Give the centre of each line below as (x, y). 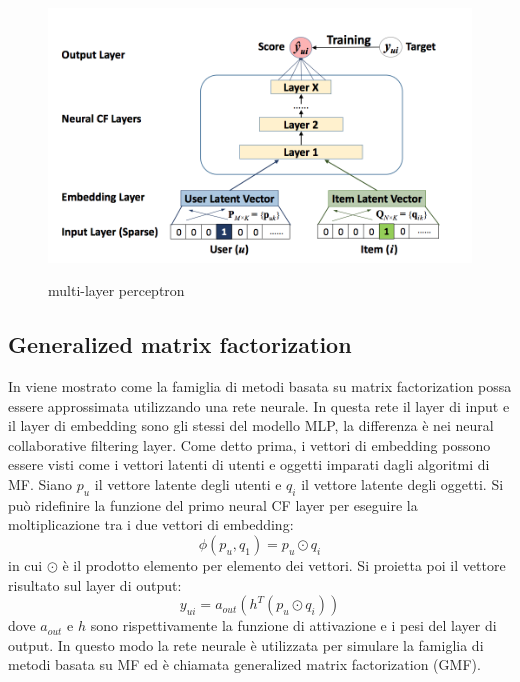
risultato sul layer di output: (95, 584)
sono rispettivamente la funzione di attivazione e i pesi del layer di (293, 625)
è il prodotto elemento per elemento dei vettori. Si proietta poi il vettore (284, 564)
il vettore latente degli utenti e (188, 483)
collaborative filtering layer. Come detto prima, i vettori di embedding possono (249, 444)
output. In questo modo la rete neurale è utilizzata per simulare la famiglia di (246, 644)
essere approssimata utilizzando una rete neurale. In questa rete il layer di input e (259, 405)
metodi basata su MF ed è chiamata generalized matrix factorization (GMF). (244, 664)
